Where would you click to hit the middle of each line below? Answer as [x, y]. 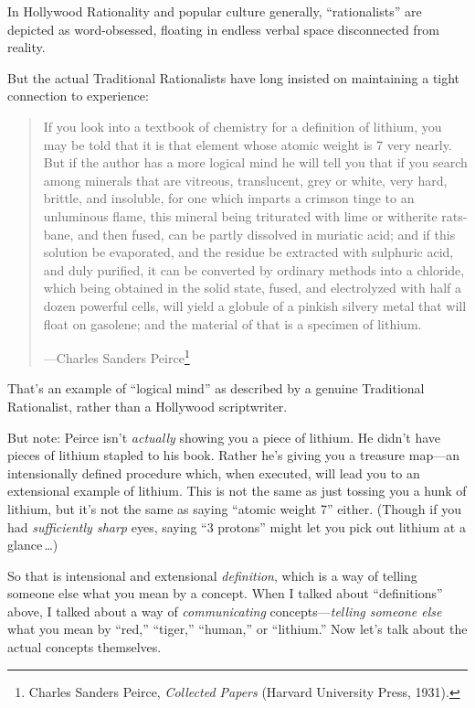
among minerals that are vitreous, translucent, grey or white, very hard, [245, 180]
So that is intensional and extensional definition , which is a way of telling [212, 575]
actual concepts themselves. [84, 647]
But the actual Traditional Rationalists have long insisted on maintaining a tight [234, 77]
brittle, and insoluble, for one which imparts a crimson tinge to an [229, 198]
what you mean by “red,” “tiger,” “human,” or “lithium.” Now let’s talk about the [237, 629]
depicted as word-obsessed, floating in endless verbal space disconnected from [223, 29]
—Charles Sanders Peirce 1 [116, 356]
